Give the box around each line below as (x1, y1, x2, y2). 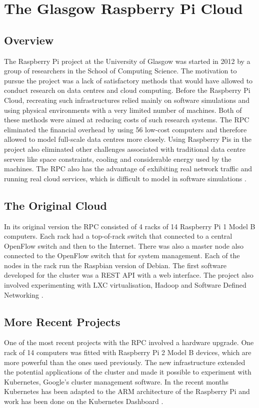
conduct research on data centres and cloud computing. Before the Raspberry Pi (4, 85, 250, 95)
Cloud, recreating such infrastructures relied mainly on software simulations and (4, 94, 250, 105)
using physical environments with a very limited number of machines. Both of (4, 104, 242, 115)
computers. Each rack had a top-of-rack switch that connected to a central (4, 231, 232, 241)
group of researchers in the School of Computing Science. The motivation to (4, 65, 237, 76)
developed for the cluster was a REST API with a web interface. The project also (4, 270, 253, 280)
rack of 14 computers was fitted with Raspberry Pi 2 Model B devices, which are (4, 347, 251, 358)
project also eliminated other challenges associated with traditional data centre (4, 143, 246, 154)
